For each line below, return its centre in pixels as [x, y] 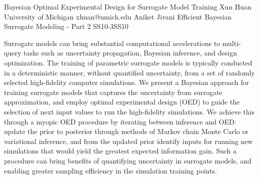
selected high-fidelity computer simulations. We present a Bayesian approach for [126, 82]
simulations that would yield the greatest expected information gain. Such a [120, 151]
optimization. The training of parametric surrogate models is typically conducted [128, 62]
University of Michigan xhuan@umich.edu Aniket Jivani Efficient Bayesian [118, 16]
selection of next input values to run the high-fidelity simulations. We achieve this [129, 111]
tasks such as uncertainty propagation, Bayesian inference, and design [130, 53]
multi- [231, 43]
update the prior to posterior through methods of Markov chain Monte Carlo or [126, 131]
